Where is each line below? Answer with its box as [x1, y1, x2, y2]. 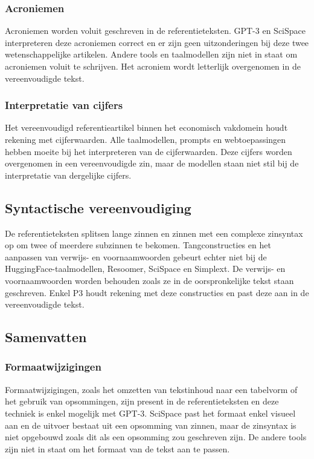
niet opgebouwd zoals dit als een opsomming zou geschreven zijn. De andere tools [5, 431, 307, 443]
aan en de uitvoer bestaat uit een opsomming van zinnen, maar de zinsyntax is [5, 418, 296, 431]
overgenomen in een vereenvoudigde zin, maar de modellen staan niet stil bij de [5, 157, 299, 170]
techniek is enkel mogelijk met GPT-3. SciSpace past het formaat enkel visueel [5, 406, 296, 419]
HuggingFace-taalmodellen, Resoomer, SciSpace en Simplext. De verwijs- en [5, 262, 286, 275]
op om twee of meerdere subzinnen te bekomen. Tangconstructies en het [5, 239, 271, 251]
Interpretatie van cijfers [5, 97, 123, 113]
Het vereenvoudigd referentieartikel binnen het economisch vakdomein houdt [5, 121, 288, 134]
